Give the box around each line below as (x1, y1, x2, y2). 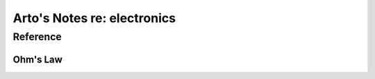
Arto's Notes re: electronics (12, 10, 176, 26)
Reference (12, 30, 62, 43)
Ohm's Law (12, 53, 62, 65)
